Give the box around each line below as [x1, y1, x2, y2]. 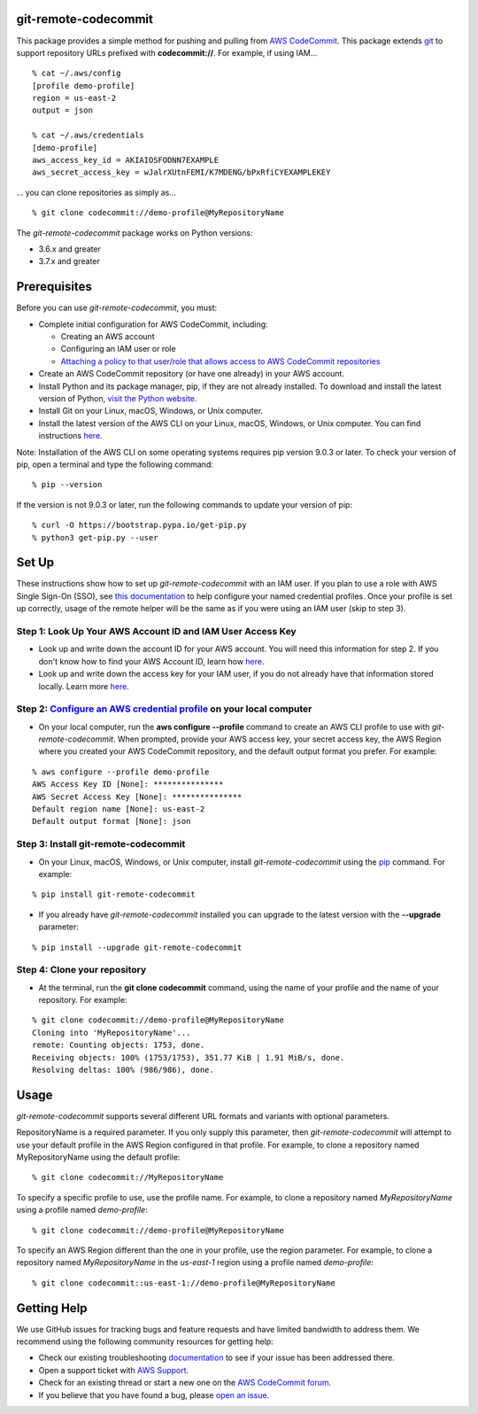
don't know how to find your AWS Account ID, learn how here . [38, 656, 265, 666]
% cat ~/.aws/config [32, 68, 121, 79]
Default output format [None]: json [32, 816, 191, 827]
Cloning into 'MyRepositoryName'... [32, 1028, 191, 1037]
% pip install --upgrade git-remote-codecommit [32, 942, 243, 952]
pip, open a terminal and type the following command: [16, 459, 214, 470]
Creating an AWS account [60, 331, 155, 342]
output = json [32, 105, 93, 115]
